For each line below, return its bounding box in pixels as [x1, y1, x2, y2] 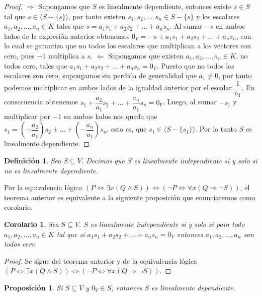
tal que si [56, 228, 85, 239]
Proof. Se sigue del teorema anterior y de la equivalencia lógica [4, 255, 197, 266]
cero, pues [4, 50, 35, 61]
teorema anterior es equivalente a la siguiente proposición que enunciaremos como [4, 192, 255, 202]
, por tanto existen [68, 11, 126, 21]
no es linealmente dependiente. [4, 165, 98, 175]
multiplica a [48, 50, 85, 61]
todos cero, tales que [4, 60, 67, 71]
